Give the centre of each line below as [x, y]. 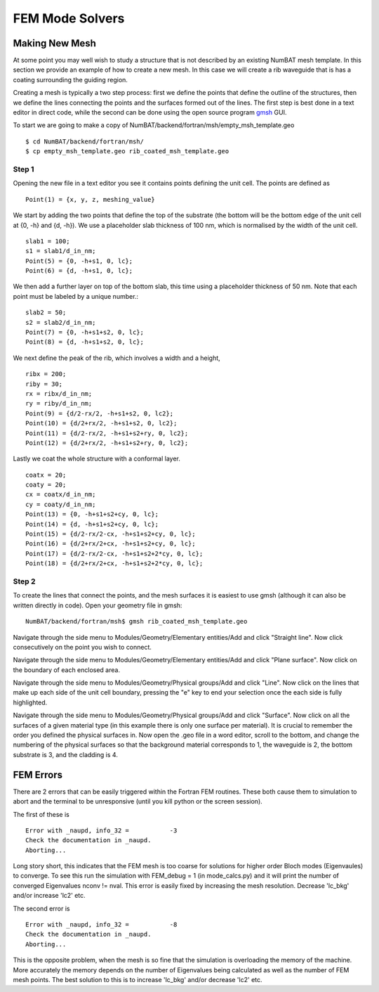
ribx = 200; [46, 374]
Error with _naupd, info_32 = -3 [101, 830]
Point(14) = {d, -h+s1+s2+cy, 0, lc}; [92, 524]
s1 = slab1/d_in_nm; [61, 251]
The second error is [41, 908]
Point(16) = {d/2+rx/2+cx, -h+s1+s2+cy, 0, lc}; [111, 544]
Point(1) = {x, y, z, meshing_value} [91, 199]
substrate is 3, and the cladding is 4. [66, 754]
